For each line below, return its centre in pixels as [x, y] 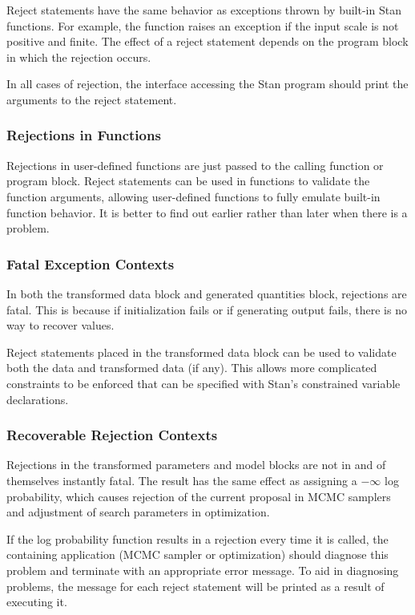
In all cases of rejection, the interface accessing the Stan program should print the [207, 84]
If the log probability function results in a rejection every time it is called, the [197, 538]
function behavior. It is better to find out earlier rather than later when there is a [207, 212]
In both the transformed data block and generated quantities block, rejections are [207, 293]
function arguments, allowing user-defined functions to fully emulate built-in [193, 196]
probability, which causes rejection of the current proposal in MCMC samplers [199, 496]
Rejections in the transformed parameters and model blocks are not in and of [196, 465]
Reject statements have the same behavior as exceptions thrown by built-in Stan [204, 10]
